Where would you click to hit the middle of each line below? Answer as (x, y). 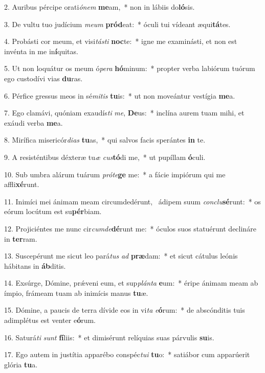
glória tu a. (21, 364)
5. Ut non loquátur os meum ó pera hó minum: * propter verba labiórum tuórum (130, 68)
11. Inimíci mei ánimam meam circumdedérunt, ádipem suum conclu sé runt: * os (132, 201)
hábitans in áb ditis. (35, 265)
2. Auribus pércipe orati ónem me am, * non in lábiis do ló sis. (100, 7)
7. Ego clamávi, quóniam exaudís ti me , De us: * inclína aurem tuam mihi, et (124, 113)
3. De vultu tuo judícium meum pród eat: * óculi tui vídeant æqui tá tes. (117, 24)
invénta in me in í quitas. (41, 51)
